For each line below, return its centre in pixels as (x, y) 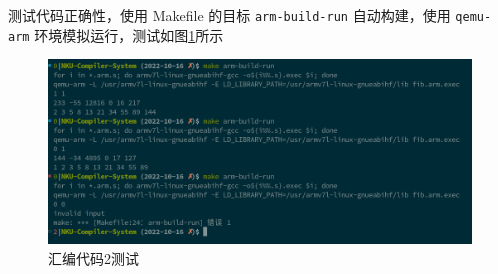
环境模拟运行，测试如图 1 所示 (129, 34)
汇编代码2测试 (93, 257)
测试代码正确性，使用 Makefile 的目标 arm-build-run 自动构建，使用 (229, 15)
